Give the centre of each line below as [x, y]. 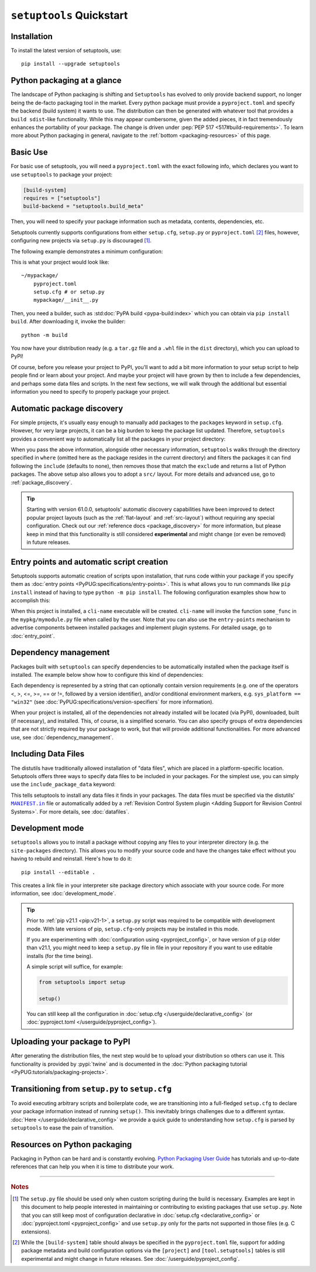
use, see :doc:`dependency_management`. [62, 737]
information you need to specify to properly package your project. [90, 392]
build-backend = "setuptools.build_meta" [83, 206]
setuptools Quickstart [69, 15]
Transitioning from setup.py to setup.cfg [91, 1089]
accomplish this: [31, 601]
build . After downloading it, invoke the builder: [68, 322]
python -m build [44, 335]
